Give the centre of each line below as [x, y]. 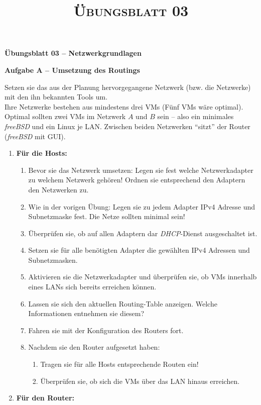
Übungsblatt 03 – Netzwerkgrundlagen [73, 53]
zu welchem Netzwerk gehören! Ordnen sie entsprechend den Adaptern [137, 180]
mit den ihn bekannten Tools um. [56, 97]
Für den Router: [45, 398]
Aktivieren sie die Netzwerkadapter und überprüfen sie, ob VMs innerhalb [143, 277]
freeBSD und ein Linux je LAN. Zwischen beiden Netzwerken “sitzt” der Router [127, 126]
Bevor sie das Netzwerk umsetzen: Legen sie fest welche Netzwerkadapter [141, 170]
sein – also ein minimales [195, 116]
